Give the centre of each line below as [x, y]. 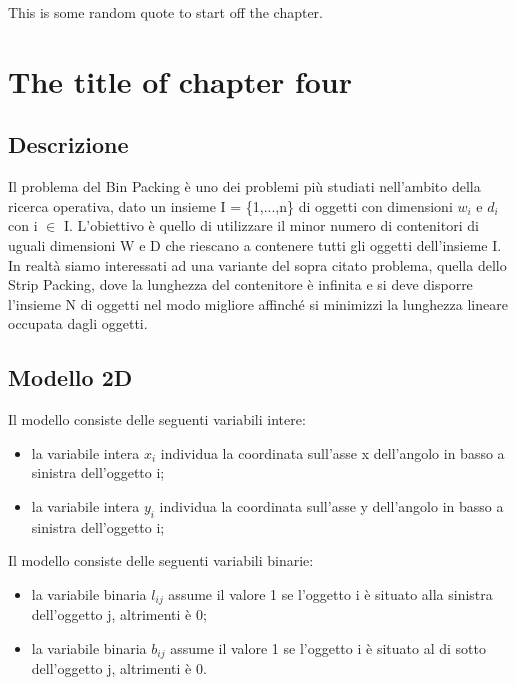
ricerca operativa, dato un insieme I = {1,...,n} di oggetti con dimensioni [230, 205]
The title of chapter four [180, 80]
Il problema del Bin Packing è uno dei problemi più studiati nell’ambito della [244, 186]
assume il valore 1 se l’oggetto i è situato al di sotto [328, 647]
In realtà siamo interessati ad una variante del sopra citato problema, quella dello [257, 264]
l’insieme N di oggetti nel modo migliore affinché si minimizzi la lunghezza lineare [258, 303]
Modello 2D [70, 377]
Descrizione [68, 144]
